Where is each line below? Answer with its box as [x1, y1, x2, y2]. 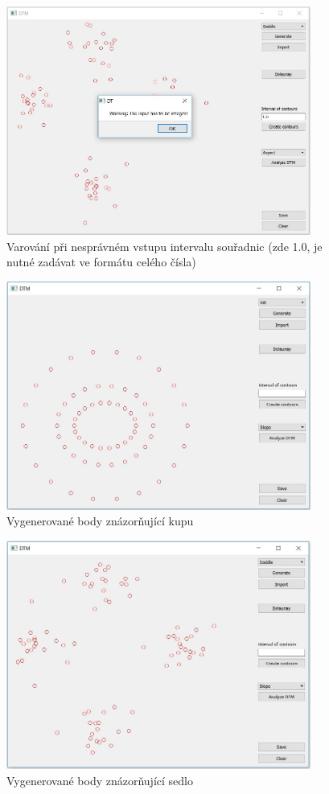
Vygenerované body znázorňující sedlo [6, 772, 193, 789]
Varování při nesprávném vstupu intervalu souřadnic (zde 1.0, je [6, 237, 323, 254]
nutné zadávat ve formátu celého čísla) [6, 253, 196, 270]
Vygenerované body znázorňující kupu [6, 512, 194, 529]
